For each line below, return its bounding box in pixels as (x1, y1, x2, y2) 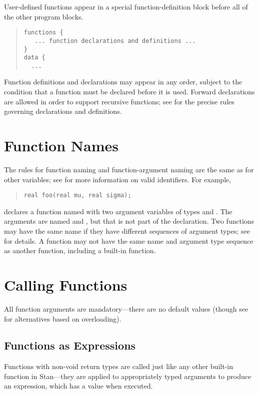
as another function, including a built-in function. (4, 245, 156, 256)
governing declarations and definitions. (4, 106, 122, 116)
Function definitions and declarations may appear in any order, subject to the (4, 76, 242, 87)
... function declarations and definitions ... (34, 37, 196, 44)
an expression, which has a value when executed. (4, 381, 153, 391)
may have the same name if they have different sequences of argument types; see (4, 226, 250, 236)
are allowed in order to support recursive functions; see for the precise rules (4, 96, 234, 106)
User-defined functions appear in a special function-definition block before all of (4, 1, 248, 11)
